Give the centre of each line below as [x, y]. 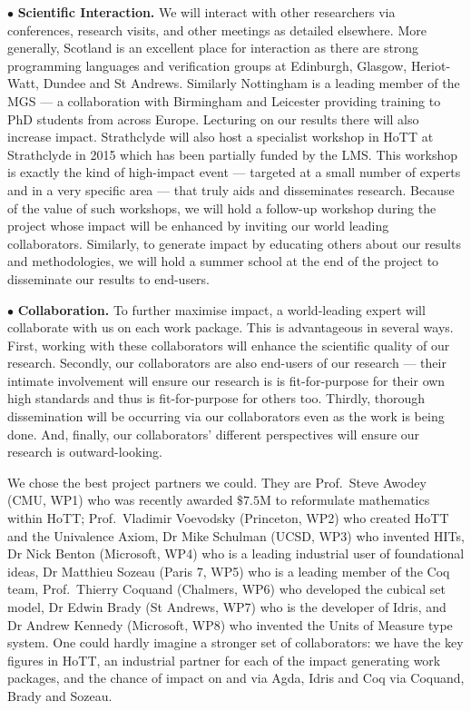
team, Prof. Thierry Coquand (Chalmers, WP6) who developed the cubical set [226, 589]
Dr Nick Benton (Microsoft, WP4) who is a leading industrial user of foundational [236, 553]
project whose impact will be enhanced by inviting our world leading [198, 226]
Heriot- [431, 65]
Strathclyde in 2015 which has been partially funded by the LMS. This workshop [233, 154]
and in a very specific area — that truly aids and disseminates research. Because [231, 189]
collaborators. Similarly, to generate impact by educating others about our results [234, 243]
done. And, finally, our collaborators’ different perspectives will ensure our [214, 434]
